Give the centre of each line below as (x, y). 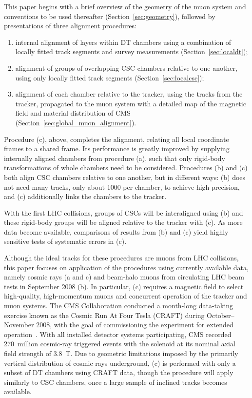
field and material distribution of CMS (73, 113)
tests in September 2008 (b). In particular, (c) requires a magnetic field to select (124, 286)
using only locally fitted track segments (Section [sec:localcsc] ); (110, 77)
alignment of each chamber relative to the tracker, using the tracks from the (129, 94)
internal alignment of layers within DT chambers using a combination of (123, 42)
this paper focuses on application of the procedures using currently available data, (126, 267)
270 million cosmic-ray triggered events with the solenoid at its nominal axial (120, 344)
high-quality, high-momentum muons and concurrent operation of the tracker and (126, 296)
